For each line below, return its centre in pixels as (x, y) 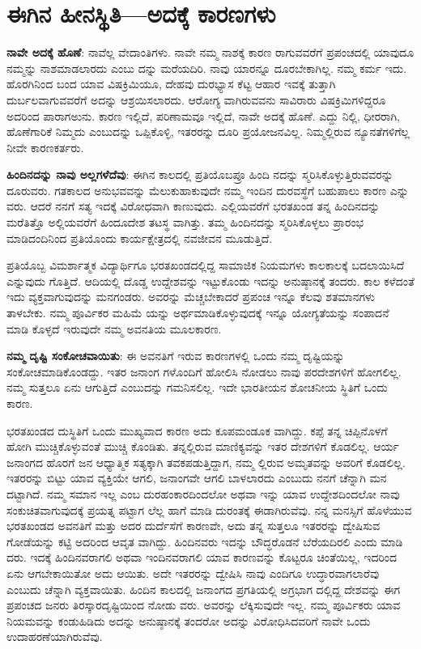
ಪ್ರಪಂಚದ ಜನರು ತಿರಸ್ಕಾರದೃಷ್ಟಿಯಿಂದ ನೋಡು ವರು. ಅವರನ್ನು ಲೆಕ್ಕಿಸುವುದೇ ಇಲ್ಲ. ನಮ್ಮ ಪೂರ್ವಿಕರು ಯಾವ (204, 605)
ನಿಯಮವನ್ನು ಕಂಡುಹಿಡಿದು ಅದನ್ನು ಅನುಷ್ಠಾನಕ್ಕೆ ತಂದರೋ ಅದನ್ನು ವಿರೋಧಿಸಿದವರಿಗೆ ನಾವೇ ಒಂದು (189, 620)
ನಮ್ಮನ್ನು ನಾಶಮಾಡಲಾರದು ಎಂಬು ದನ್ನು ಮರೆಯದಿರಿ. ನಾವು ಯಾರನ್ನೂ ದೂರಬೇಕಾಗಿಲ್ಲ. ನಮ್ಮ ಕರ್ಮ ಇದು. (207, 68)
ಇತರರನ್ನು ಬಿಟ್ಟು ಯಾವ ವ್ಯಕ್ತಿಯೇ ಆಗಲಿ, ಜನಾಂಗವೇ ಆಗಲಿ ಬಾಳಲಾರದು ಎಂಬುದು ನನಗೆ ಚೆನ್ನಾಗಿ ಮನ (197, 478)
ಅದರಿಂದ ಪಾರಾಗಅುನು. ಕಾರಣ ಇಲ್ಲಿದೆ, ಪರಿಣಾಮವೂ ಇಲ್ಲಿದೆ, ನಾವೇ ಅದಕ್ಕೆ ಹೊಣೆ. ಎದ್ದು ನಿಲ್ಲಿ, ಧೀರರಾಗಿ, (203, 115)
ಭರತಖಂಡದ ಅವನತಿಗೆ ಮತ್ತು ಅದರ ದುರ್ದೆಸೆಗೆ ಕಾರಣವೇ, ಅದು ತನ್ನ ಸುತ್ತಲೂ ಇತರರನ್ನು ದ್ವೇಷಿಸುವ (193, 526)
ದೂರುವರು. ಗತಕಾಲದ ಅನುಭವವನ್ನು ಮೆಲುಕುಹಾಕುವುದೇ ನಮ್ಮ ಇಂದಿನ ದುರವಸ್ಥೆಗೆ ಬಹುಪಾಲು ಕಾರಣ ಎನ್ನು (208, 190)
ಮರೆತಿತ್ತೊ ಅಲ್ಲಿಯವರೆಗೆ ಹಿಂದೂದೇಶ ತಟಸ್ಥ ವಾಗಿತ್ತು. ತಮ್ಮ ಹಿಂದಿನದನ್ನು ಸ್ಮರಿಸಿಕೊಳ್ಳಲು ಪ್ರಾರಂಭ (185, 222)
